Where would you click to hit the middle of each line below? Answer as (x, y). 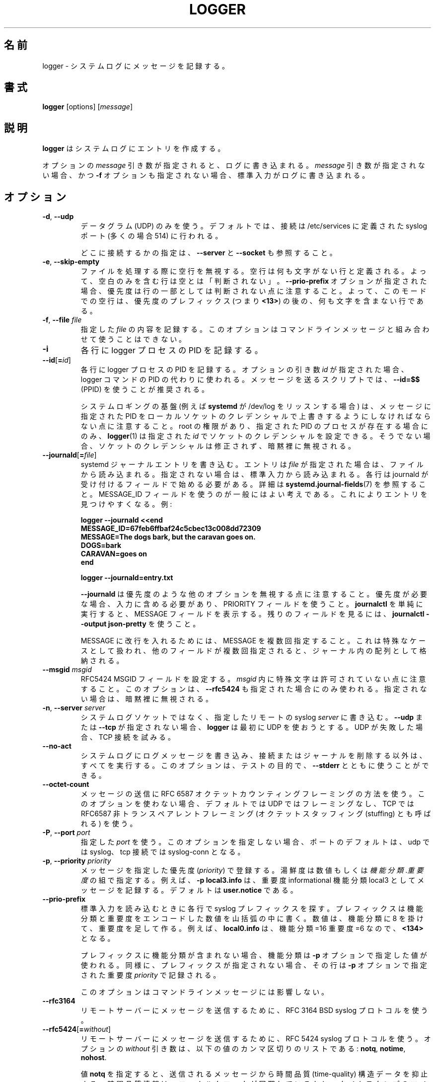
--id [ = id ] (57, 360)
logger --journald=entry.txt (127, 578)
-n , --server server (74, 708)
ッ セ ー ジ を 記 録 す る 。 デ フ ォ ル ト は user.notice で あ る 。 (189, 890)
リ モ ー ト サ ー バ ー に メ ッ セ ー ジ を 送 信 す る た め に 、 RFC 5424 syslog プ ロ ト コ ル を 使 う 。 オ (256, 1039)
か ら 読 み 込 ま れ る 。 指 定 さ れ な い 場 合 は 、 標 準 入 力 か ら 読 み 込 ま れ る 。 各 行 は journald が (254, 474)
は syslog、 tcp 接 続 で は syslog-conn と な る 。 (163, 852)
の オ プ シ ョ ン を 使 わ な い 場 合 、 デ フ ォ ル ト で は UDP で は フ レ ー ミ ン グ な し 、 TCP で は (247, 804)
